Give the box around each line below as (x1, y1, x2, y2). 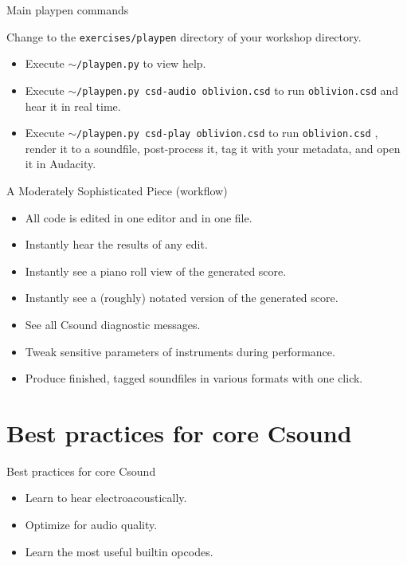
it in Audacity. (25, 155, 96, 172)
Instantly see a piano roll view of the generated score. (25, 262, 287, 279)
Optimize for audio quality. (25, 516, 158, 533)
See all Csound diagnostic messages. (25, 316, 201, 332)
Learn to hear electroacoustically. (25, 489, 187, 506)
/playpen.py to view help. (76, 55, 206, 72)
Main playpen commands (6, 2, 129, 18)
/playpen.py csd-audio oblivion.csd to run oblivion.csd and (76, 81, 399, 98)
